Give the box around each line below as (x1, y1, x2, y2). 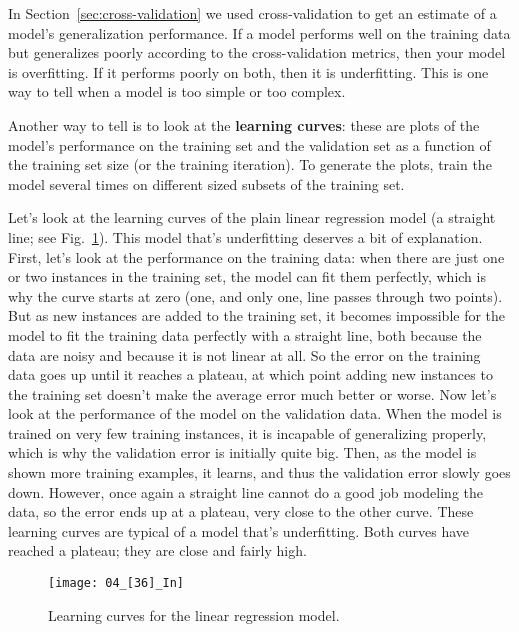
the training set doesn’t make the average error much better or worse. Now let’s (8, 383, 497, 404)
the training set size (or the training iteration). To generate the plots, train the (8, 154, 492, 175)
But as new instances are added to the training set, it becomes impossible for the (8, 305, 506, 326)
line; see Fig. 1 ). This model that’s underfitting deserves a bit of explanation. (8, 226, 483, 247)
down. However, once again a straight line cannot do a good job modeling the (8, 481, 483, 502)
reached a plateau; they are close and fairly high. (8, 540, 307, 561)
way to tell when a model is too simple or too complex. (8, 81, 346, 102)
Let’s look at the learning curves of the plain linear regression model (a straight (8, 207, 496, 228)
